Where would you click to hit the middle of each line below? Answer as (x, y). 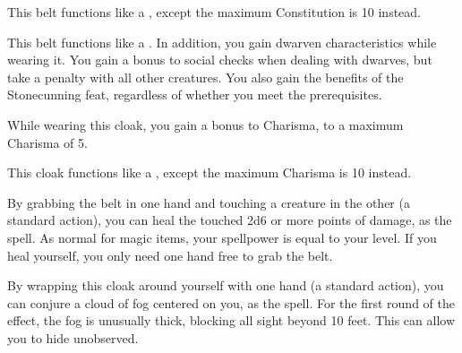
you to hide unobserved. (73, 337)
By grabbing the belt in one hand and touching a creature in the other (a (209, 202)
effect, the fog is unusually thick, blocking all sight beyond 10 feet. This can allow (231, 320)
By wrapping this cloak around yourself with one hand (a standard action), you (226, 285)
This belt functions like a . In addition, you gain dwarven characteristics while (222, 42)
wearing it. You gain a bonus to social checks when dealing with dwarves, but (220, 60)
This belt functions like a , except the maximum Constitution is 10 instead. (214, 12)
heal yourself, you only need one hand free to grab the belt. (170, 255)
